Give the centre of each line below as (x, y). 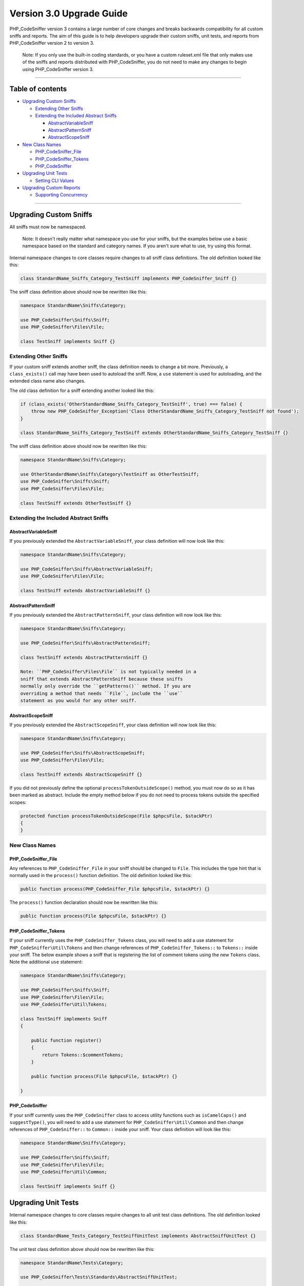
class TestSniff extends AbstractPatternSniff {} (84, 657)
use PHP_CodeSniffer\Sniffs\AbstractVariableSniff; (87, 569)
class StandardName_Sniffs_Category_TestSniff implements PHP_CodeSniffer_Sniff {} (129, 278)
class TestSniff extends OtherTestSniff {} (76, 503)
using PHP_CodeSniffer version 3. (58, 69)
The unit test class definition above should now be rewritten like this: (82, 1249)
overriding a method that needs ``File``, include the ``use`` (102, 693)
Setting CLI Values (55, 181)
